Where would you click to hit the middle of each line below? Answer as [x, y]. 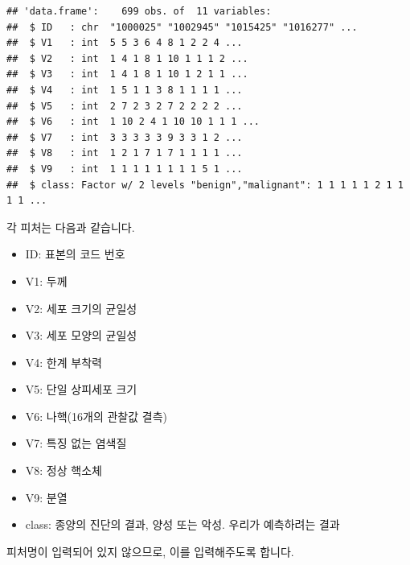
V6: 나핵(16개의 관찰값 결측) [96, 416]
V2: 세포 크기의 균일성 [81, 308]
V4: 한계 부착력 [64, 362]
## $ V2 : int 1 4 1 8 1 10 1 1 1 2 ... [127, 58]
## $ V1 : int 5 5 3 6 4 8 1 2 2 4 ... [125, 43]
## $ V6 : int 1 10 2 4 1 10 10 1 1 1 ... [133, 122]
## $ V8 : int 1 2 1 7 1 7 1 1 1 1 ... [125, 153]
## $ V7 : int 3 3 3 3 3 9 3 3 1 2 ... [125, 137]
